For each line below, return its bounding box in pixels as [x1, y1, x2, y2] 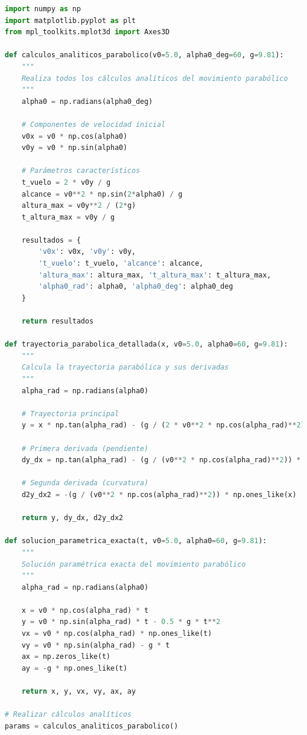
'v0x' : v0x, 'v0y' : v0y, [38, 247, 136, 256]
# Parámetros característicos [21, 166, 141, 175]
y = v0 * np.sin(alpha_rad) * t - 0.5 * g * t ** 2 [21, 618, 221, 626]
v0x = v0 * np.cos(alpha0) [21, 132, 128, 141]
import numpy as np [5, 5, 81, 13]
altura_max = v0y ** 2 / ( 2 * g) [21, 201, 136, 210]
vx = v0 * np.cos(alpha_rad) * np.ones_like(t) [21, 629, 212, 638]
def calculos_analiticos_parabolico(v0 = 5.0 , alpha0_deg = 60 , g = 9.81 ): [5, 51, 284, 60]
